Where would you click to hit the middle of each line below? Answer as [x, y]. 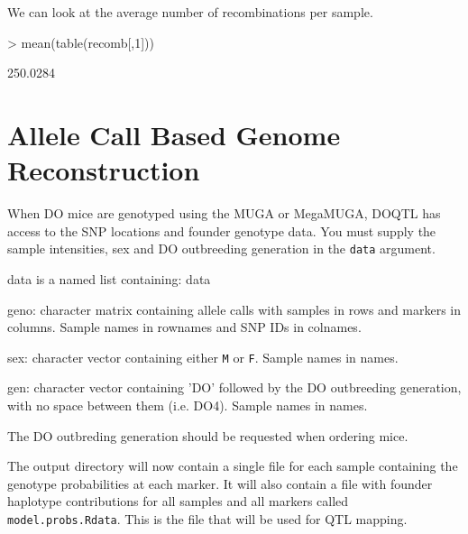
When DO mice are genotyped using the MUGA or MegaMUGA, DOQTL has [224, 213]
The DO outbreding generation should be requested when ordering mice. [208, 435]
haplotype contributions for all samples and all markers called [178, 501]
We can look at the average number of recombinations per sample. [190, 12]
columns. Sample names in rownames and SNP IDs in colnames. [184, 327]
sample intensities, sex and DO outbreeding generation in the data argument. [221, 249]
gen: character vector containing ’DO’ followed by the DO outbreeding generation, [234, 387]
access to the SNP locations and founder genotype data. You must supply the [222, 230]
